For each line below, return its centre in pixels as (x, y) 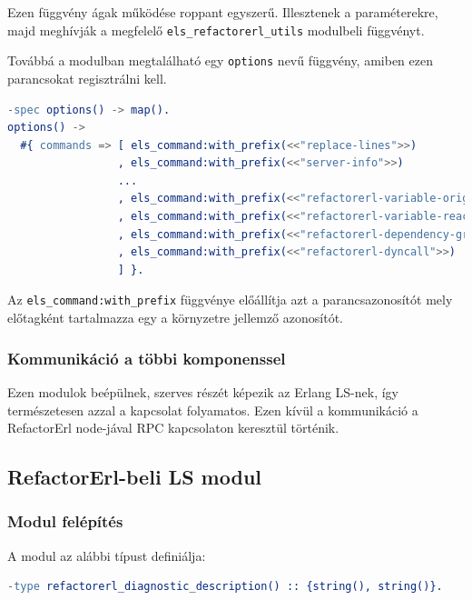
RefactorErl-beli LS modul (135, 477)
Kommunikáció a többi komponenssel (147, 358)
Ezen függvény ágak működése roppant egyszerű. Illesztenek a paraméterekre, (223, 12)
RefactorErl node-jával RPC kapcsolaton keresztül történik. (173, 428)
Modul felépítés (65, 521)
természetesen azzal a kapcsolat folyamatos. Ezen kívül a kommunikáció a (213, 410)
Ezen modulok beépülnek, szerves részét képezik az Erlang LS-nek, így (203, 391)
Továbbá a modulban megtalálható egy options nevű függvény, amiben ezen (220, 60)
